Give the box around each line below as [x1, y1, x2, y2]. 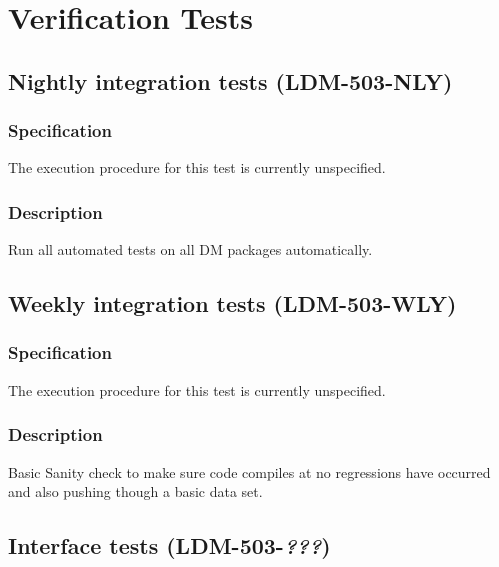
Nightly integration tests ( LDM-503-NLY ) [8, 65, 453, 96]
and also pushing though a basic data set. [8, 481, 263, 502]
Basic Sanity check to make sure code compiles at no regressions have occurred [8, 461, 491, 482]
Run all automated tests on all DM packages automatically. [8, 239, 373, 260]
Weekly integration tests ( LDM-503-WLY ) [8, 288, 457, 319]
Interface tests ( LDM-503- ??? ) [8, 530, 331, 561]
